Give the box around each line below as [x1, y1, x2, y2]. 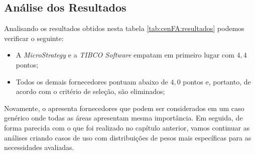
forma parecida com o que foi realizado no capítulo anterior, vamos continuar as [4, 122, 250, 132]
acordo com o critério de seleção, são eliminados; [16, 86, 165, 96]
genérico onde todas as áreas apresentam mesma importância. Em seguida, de [4, 112, 243, 123]
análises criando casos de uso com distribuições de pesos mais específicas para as [4, 132, 251, 142]
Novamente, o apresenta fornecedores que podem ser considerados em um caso [4, 102, 244, 113]
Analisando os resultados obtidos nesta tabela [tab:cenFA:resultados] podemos [4, 23, 244, 33]
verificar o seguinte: [4, 32, 64, 43]
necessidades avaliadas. [4, 142, 74, 152]
